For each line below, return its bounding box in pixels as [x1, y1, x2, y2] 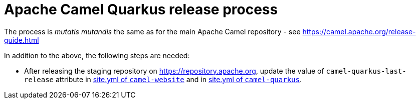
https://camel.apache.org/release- [302, 27, 416, 36]
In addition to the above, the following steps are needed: [4, 51, 190, 60]
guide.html [4, 35, 39, 44]
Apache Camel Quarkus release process [4, 1, 278, 18]
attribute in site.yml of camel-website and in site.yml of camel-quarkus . [55, 75, 302, 84]
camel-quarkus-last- [326, 67, 406, 75]
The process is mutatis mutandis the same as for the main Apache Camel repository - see [4, 27, 301, 36]
